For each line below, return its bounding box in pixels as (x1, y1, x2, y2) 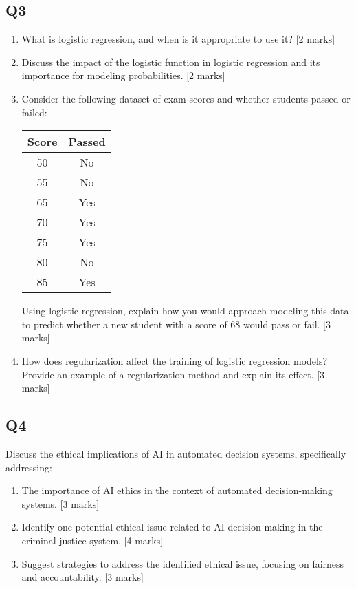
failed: (21, 105, 47, 119)
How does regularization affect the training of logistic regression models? (21, 353, 328, 367)
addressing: (5, 460, 52, 474)
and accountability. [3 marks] (21, 570, 144, 584)
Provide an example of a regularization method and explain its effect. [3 (21, 367, 325, 381)
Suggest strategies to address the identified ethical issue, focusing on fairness (21, 556, 344, 570)
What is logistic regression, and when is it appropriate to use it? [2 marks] (21, 32, 335, 46)
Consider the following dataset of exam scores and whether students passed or (21, 91, 351, 105)
